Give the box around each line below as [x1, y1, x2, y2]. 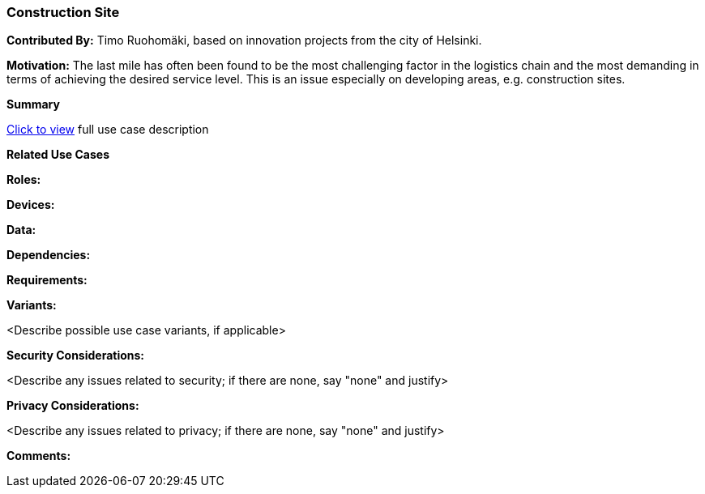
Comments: [6, 449, 71, 463]
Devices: [6, 198, 55, 212]
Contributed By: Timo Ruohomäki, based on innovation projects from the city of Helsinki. [6, 33, 482, 48]
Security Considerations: [6, 348, 145, 363]
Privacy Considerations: [6, 398, 139, 413]
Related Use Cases [6, 147, 110, 162]
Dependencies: [6, 248, 91, 262]
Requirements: [6, 273, 88, 287]
